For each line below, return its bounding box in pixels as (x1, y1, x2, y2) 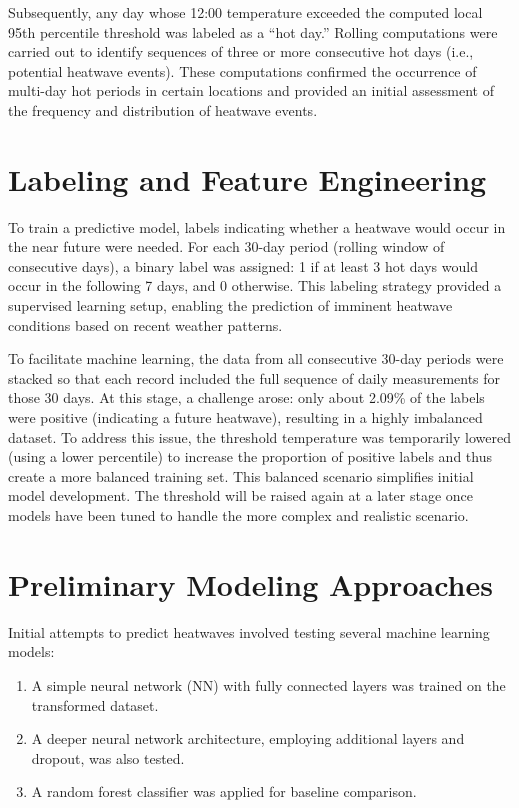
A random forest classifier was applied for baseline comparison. (31, 781, 417, 802)
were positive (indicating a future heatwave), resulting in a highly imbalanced (8, 407, 483, 428)
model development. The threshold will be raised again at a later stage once (8, 485, 474, 506)
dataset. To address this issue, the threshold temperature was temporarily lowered (8, 426, 511, 447)
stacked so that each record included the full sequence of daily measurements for (8, 367, 501, 388)
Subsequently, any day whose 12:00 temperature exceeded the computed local (8, 2, 483, 22)
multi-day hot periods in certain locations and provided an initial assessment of (8, 80, 494, 101)
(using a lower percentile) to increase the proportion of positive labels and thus (8, 446, 492, 467)
